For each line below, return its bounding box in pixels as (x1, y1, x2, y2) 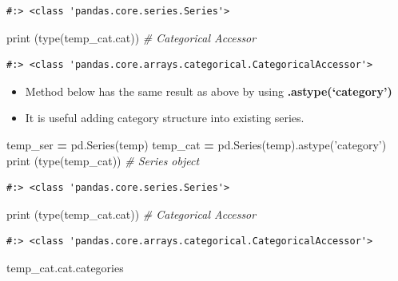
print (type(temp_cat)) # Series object (6, 152, 200, 168)
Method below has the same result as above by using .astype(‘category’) (25, 82, 392, 99)
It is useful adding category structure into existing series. (25, 109, 304, 126)
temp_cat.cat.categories (6, 259, 124, 275)
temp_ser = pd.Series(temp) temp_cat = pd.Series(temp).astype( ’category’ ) (6, 136, 387, 152)
